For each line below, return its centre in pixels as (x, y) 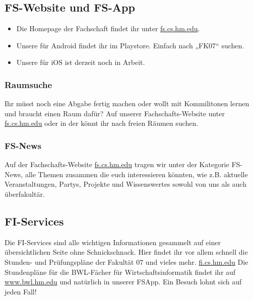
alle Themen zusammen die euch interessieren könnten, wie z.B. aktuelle (136, 174)
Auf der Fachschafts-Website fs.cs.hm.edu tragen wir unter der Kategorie (117, 164)
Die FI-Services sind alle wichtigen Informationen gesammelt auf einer (113, 242)
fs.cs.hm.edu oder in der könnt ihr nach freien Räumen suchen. (102, 123)
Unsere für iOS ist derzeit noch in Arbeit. (81, 62)
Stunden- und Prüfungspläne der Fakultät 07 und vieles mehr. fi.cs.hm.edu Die (126, 261)
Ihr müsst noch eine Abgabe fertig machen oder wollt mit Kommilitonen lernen (127, 103)
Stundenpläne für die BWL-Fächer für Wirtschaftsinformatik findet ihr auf (120, 272)
